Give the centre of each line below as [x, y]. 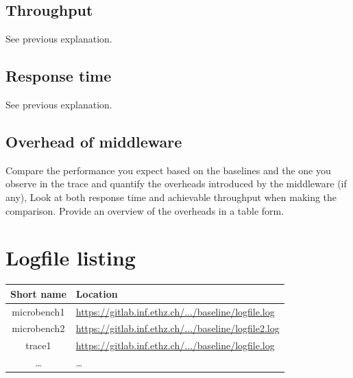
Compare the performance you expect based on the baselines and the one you [168, 170]
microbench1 [38, 311]
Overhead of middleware [94, 141]
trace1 [38, 345]
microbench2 [38, 328]
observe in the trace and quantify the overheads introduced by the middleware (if [176, 184]
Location [97, 293]
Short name [38, 293]
